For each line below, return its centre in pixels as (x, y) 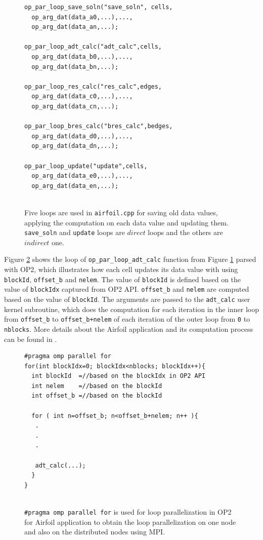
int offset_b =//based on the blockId (97, 396)
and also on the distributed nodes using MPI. (95, 532)
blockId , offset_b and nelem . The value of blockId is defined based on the (123, 279)
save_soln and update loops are (75, 232)
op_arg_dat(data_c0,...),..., (82, 97)
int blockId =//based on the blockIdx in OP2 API (118, 376)
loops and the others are (185, 232)
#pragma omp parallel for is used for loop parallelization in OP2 (128, 512)
